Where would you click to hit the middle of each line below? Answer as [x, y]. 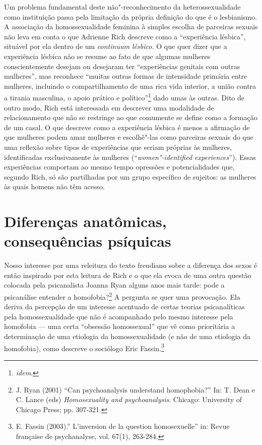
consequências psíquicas [88, 241]
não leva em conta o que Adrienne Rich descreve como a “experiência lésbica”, [125, 36]
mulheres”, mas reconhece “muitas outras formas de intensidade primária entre [126, 76]
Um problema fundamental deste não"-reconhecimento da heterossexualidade [122, 7]
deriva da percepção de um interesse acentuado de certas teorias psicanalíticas [124, 307]
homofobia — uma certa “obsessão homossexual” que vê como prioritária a [120, 326]
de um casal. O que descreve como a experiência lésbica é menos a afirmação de [127, 127]
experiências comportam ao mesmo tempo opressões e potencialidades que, [119, 167]
